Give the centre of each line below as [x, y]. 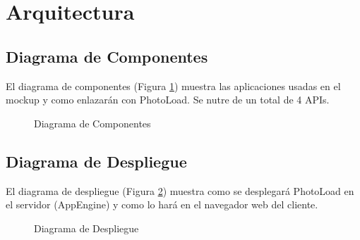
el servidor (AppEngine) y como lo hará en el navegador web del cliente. [162, 204]
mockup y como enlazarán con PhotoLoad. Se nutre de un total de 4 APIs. [168, 100]
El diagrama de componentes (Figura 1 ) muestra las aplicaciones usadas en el [173, 86]
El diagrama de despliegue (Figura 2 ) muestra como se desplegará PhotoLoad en [180, 190]
